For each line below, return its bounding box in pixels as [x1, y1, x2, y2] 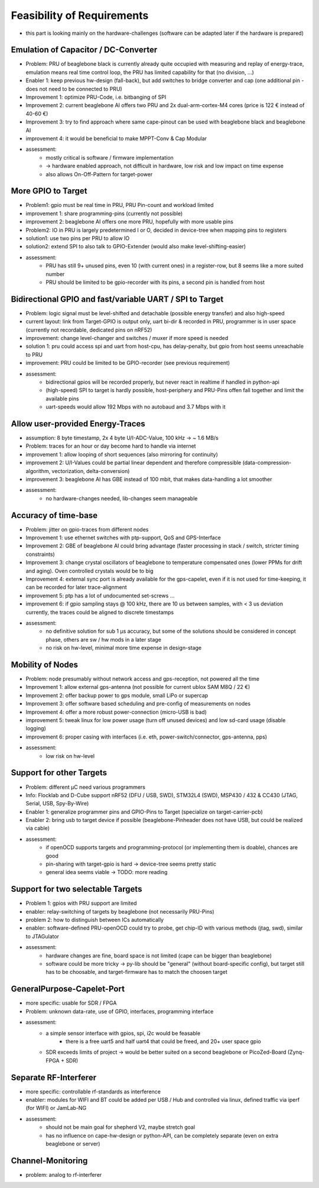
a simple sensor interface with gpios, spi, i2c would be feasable [45, 1030, 201, 1037]
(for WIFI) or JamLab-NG [25, 1105, 87, 1112]
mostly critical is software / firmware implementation [45, 154, 174, 161]
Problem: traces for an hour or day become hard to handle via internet [25, 442, 196, 449]
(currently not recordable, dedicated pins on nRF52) [25, 326, 152, 334]
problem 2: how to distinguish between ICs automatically [25, 917, 164, 924]
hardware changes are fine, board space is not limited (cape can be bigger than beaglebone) [45, 952, 272, 959]
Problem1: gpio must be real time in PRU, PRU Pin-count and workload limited [25, 202, 214, 209]
